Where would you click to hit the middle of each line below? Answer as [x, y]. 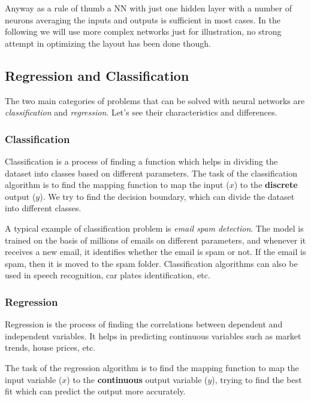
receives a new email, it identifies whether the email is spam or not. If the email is [155, 252]
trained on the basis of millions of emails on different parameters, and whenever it [155, 240]
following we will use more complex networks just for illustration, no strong [143, 31]
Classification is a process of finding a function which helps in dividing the [141, 161]
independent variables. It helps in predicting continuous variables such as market [153, 335]
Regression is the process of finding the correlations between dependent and [144, 324]
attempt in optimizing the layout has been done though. [108, 43]
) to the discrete [266, 185]
